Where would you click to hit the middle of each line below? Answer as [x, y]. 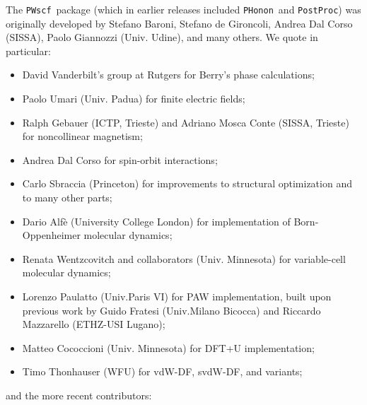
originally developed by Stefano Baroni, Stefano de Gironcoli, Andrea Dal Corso [179, 23]
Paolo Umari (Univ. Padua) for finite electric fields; [134, 99]
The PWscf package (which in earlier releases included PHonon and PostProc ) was [183, 9]
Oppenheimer [51, 235]
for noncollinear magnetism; [82, 136]
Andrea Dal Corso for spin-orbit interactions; [120, 159]
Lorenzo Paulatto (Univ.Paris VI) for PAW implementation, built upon [177, 296]
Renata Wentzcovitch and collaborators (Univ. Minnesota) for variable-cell [184, 258]
